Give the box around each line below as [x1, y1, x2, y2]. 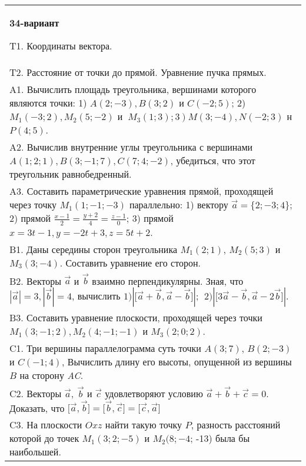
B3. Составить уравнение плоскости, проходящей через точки [9, 311, 262, 325]
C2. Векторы [9, 386, 62, 400]
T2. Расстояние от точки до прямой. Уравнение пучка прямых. [9, 65, 267, 79]
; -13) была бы [190, 431, 250, 445]
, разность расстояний [191, 418, 281, 432]
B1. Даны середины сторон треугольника [9, 242, 178, 256]
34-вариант [9, 16, 59, 29]
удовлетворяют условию [105, 386, 203, 400]
